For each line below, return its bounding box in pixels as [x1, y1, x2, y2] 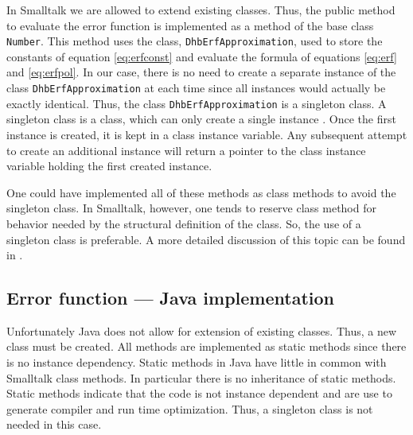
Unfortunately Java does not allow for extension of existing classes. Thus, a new [6, 322, 397, 339]
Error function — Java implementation [6, 285, 334, 310]
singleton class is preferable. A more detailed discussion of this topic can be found [6, 231, 406, 247]
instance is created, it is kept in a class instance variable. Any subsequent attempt [6, 126, 407, 142]
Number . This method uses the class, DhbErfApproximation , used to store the [6, 33, 383, 49]
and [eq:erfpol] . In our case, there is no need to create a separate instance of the [6, 64, 396, 80]
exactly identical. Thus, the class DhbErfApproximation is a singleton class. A [6, 95, 387, 111]
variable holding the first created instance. [6, 157, 212, 174]
